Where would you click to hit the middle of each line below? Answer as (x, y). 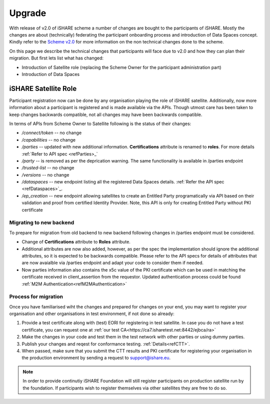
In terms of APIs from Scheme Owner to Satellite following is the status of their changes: (100, 123)
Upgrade (28, 13)
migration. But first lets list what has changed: (56, 58)
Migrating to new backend (42, 222)
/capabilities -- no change (49, 139)
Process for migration (36, 296)
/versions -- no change (45, 174)
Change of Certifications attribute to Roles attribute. (76, 242)
